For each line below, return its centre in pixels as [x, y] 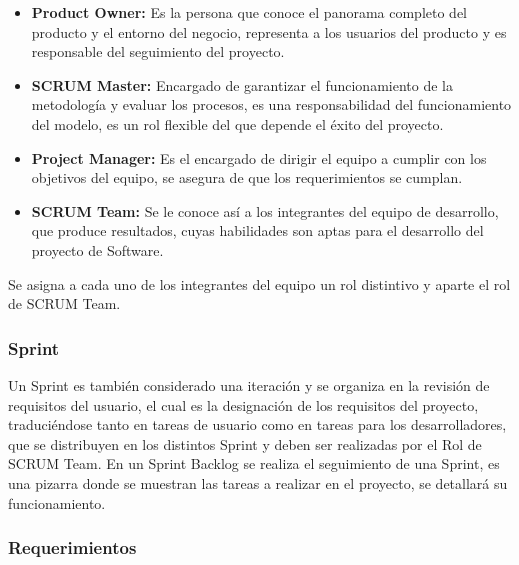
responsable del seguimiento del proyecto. [158, 51]
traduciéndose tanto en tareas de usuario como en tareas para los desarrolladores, [257, 424]
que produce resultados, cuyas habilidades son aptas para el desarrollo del [257, 230]
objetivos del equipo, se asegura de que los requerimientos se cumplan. [247, 177]
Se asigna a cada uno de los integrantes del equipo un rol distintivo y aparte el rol [259, 283]
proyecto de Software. [97, 249]
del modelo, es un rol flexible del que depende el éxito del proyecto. [237, 123]
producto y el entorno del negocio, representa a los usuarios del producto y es [269, 31]
